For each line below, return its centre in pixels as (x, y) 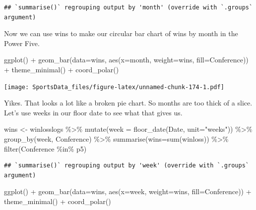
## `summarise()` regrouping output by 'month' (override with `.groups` (128, 7)
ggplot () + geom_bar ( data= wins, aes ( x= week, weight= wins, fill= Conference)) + (128, 191)
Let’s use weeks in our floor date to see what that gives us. (93, 112)
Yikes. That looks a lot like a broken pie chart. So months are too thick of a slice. (128, 103)
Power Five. (22, 43)
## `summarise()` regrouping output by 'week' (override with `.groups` (127, 166)
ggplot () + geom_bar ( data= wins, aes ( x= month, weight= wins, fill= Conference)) (126, 60)
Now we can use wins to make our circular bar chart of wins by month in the (121, 33)
